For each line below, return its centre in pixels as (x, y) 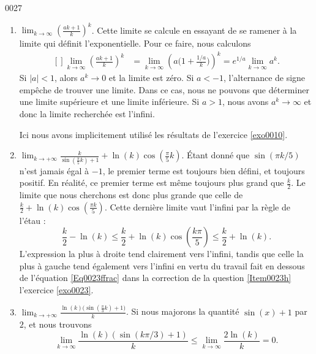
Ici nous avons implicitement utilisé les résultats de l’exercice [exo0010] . (153, 134)
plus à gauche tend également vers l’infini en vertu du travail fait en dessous (162, 265)
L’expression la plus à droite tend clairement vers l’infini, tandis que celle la (161, 254)
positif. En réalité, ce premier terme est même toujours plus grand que (152, 183)
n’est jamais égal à (54, 170)
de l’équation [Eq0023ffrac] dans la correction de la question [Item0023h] (155, 278)
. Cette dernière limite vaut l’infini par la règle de (197, 206)
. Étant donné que (216, 155)
